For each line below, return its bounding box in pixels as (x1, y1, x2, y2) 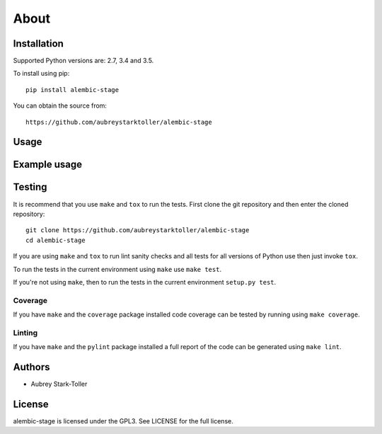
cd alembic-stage (25, 236, 86, 244)
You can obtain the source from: (13, 101, 108, 110)
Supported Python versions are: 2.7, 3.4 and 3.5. (13, 57, 154, 65)
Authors (13, 361, 50, 373)
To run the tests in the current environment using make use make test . (13, 265, 222, 273)
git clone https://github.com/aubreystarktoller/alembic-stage (25, 227, 250, 234)
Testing (13, 181, 47, 193)
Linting (13, 328, 38, 338)
